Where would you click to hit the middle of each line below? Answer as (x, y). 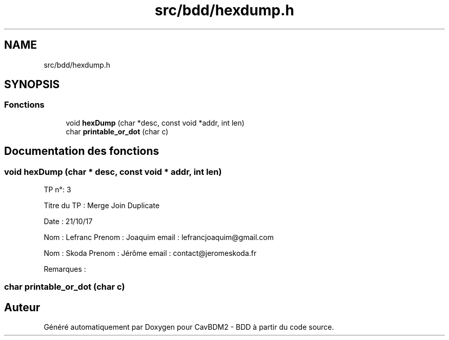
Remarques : (65, 269)
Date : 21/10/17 (68, 222)
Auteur (22, 307)
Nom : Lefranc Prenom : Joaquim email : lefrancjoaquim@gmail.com (159, 237)
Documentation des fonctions (82, 151)
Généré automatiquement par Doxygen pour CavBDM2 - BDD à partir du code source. (189, 327)
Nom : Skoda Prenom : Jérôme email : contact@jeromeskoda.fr (150, 253)
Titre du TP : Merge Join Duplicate (102, 206)
